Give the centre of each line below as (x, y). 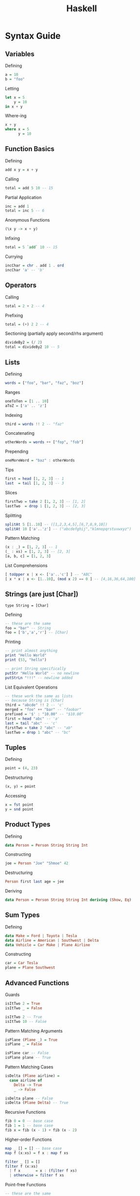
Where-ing (16, 116)
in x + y (14, 106)
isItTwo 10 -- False (26, 1021)
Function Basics (30, 149)
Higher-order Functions (28, 1139)
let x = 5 (15, 97)
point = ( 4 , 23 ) (21, 768)
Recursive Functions (26, 1112)
